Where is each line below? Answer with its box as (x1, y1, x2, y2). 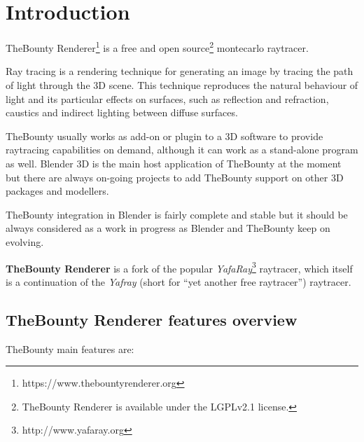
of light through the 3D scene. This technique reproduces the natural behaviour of (6, 77, 358, 92)
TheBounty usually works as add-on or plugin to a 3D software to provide (6, 128, 323, 143)
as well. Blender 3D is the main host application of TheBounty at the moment (6, 156, 342, 170)
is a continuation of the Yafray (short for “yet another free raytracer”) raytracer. (6, 274, 351, 289)
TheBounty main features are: (6, 341, 134, 356)
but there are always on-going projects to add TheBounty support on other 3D (6, 170, 344, 184)
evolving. (6, 234, 44, 249)
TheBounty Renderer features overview (6, 308, 297, 330)
